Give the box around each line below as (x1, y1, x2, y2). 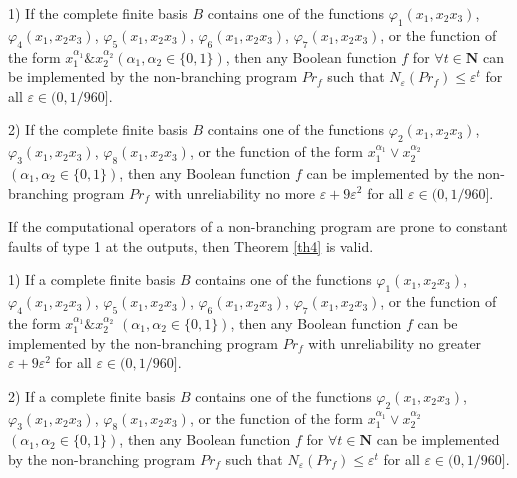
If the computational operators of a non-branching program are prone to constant (8, 216, 508, 237)
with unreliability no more (154, 182, 316, 203)
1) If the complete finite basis (8, 3, 188, 23)
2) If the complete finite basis (8, 119, 188, 140)
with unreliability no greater (308, 332, 482, 353)
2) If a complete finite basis (8, 385, 176, 406)
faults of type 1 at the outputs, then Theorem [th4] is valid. (8, 235, 374, 256)
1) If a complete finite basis (8, 269, 176, 290)
